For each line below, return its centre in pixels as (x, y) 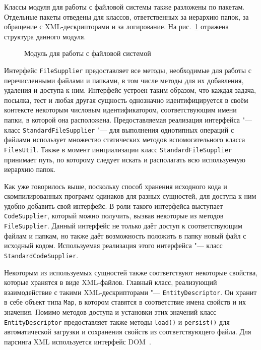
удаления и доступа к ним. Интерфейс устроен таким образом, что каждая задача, (130, 90)
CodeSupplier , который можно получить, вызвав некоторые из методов (114, 216)
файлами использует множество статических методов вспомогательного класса (125, 139)
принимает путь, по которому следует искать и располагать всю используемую (125, 159)
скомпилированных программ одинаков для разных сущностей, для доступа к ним (130, 196)
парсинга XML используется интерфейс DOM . (78, 341)
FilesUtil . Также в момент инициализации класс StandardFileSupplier (118, 149)
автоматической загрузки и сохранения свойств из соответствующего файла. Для (128, 332)
